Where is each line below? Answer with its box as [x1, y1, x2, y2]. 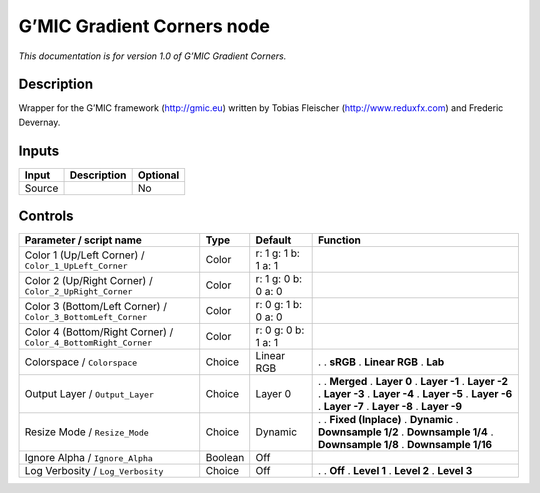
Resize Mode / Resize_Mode [24, 425, 149, 439]
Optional [137, 168, 180, 182]
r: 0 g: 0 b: [255, 323, 305, 337]
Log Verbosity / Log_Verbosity [24, 464, 164, 478]
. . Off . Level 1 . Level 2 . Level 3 [318, 464, 473, 478]
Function [318, 233, 362, 247]
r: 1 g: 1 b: [255, 246, 300, 260]
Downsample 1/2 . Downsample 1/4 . [318, 425, 494, 439]
